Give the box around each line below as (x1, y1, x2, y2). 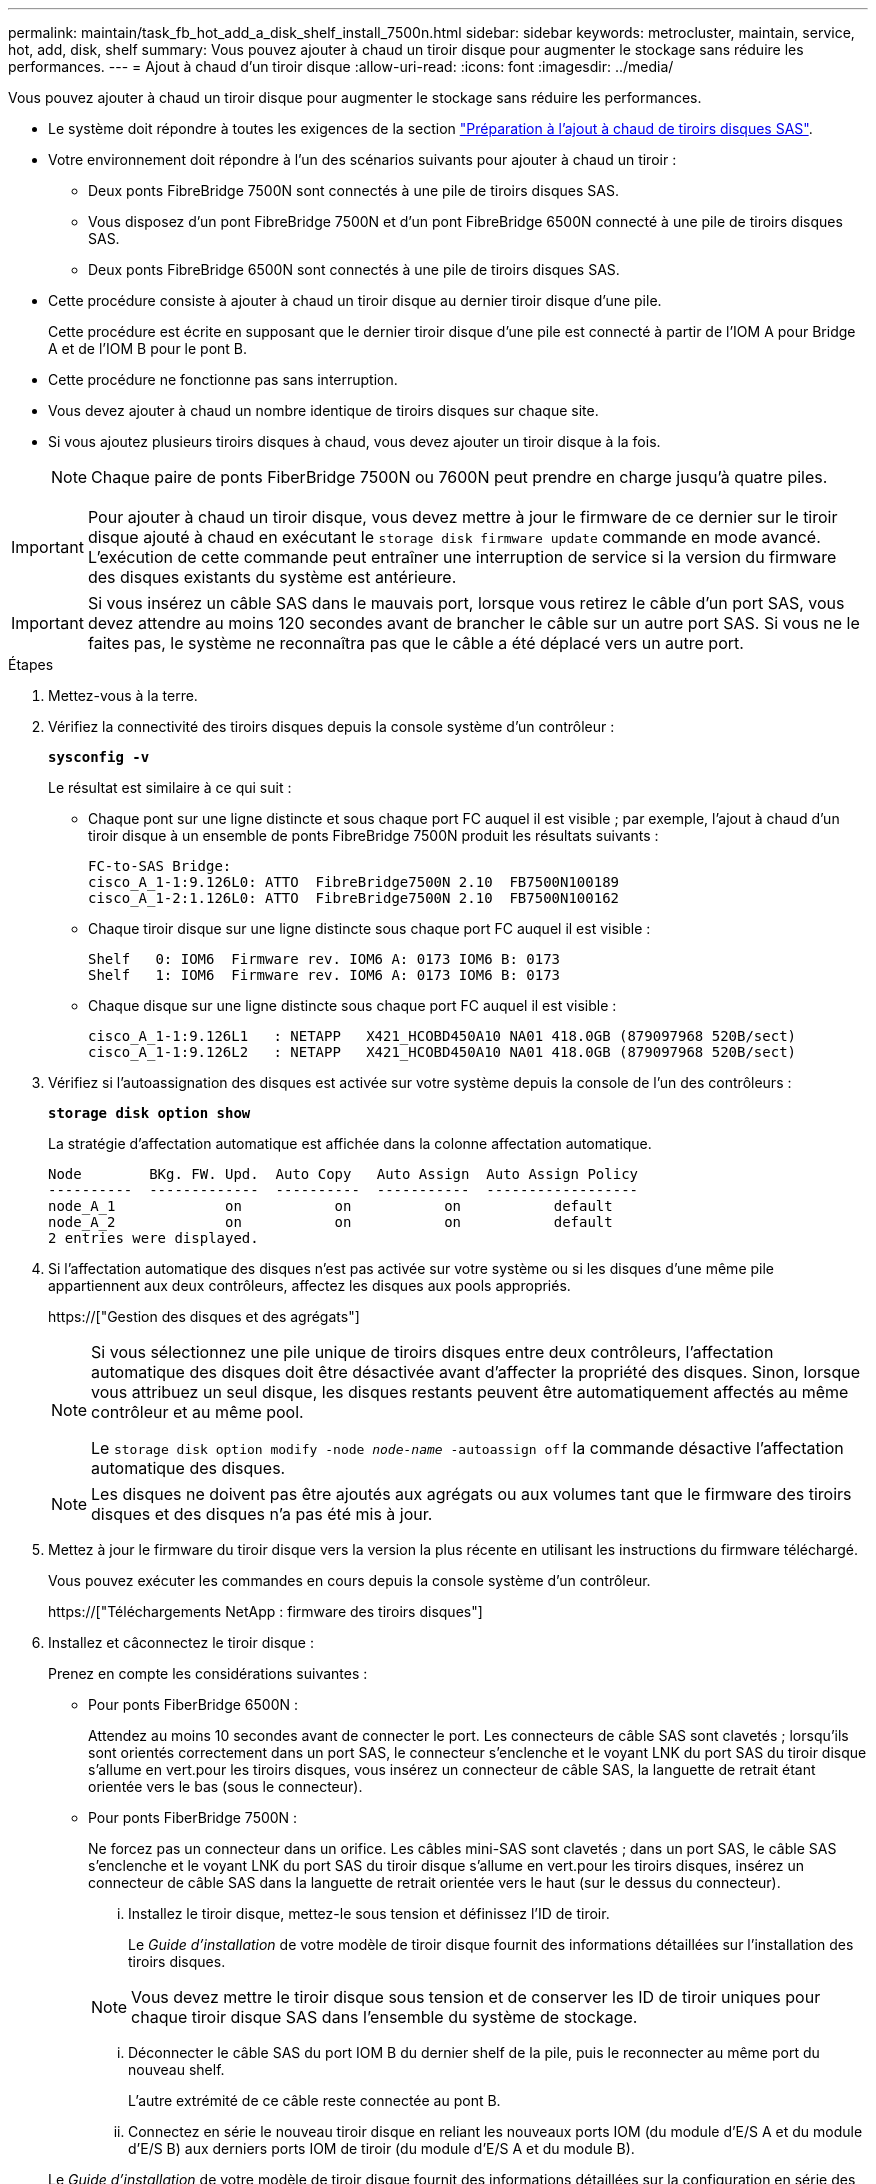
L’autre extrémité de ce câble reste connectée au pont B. (128, 2092, 501, 2109)
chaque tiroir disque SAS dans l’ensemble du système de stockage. (131, 2007, 638, 2027)
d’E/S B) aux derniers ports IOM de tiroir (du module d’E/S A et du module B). (128, 2140, 635, 2157)
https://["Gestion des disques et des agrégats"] (48, 1308, 360, 1325)
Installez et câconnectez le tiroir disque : (48, 1634, 315, 1651)
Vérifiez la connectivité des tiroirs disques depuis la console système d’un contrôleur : (48, 718, 615, 735)
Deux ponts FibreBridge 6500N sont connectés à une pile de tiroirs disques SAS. (88, 261, 620, 278)
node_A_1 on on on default (48, 1198, 613, 1214)
